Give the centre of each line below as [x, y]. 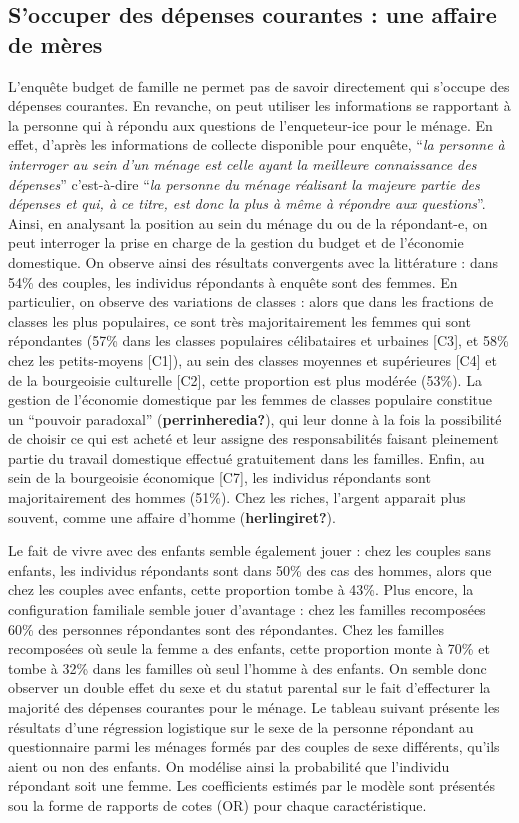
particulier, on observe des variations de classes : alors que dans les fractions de [251, 301]
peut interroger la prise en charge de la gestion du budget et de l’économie [236, 242]
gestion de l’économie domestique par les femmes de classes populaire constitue [250, 399]
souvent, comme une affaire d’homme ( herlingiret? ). [172, 516]
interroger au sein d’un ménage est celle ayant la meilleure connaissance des [242, 163]
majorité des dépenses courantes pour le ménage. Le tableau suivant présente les [254, 707]
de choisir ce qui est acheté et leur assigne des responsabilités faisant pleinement [253, 438]
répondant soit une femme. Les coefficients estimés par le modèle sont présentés [251, 785]
